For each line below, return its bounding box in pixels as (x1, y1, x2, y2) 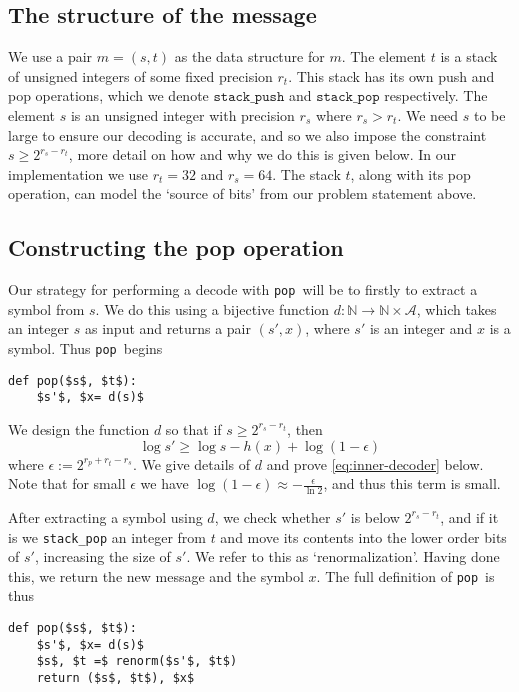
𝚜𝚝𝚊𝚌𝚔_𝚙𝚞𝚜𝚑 (213, 90, 285, 105)
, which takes (416, 298, 497, 319)
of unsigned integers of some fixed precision (8, 65, 273, 86)
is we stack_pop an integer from (8, 526, 206, 547)
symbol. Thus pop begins (8, 338, 163, 358)
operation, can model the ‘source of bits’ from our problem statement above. (8, 183, 477, 204)
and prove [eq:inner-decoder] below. (266, 453, 484, 474)
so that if (165, 418, 222, 439)
